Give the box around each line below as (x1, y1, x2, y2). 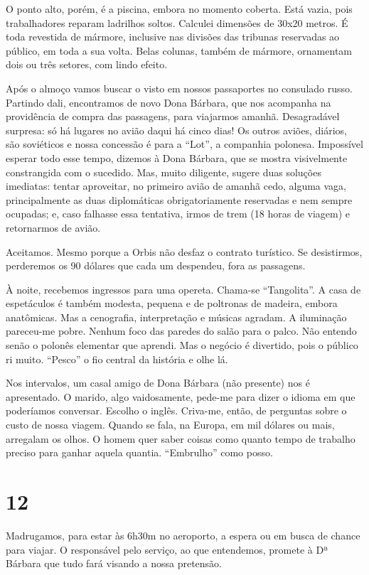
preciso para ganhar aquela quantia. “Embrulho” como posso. (6, 445, 273, 460)
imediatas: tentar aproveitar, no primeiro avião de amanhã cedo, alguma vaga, (6, 178, 346, 193)
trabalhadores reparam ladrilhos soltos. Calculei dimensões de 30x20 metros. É (6, 15, 348, 30)
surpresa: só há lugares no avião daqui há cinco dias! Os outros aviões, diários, (6, 122, 348, 137)
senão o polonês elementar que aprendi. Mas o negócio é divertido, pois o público (6, 338, 358, 353)
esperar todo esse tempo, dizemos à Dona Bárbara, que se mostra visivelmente (6, 150, 348, 165)
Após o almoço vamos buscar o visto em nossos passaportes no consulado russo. (6, 80, 353, 95)
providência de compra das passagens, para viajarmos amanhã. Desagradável (6, 109, 340, 124)
